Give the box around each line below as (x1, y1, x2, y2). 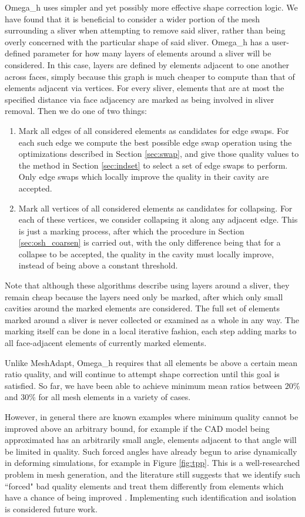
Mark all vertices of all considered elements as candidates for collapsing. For (18, 202, 293, 214)
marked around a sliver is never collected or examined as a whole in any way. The (5, 313, 299, 325)
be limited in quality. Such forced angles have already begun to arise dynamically (5, 445, 297, 457)
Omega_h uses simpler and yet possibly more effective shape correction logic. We (5, 1, 298, 13)
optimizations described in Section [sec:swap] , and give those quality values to (18, 147, 299, 160)
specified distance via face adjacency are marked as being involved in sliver (5, 93, 274, 105)
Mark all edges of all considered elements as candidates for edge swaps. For (18, 124, 289, 136)
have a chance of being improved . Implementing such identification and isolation (5, 491, 297, 503)
